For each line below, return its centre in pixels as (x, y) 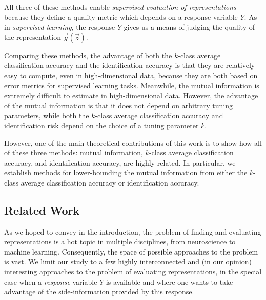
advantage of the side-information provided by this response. (99, 292)
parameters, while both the (47, 115)
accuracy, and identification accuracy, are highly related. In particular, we (120, 162)
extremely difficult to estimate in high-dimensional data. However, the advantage (131, 95)
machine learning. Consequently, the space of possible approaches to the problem (131, 251)
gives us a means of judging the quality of (189, 27)
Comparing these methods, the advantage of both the (88, 55)
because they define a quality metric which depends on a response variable (121, 17)
